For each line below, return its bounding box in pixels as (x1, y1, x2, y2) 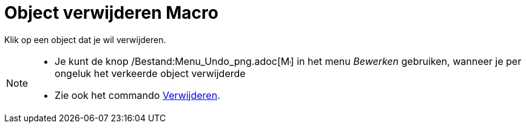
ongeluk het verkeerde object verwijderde (55, 67, 246, 79)
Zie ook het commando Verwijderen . (55, 89, 220, 101)
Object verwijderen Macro (4, 2, 218, 23)
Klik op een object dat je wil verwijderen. (4, 34, 166, 45)
